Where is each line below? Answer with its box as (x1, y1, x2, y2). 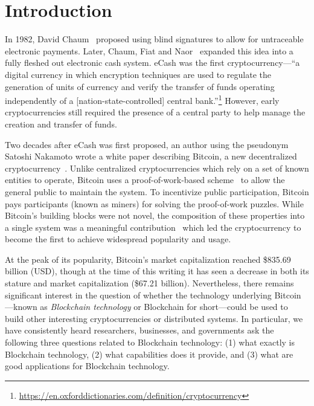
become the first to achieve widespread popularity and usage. (5, 233, 231, 245)
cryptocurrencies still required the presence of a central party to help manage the (5, 106, 306, 118)
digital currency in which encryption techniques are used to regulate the (5, 68, 271, 80)
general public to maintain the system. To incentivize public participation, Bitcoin (5, 185, 309, 198)
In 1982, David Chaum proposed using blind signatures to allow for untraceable (5, 33, 304, 45)
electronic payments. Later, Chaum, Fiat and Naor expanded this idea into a (5, 44, 293, 57)
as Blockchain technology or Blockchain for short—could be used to (40, 300, 288, 313)
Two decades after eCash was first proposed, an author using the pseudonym (5, 138, 289, 150)
